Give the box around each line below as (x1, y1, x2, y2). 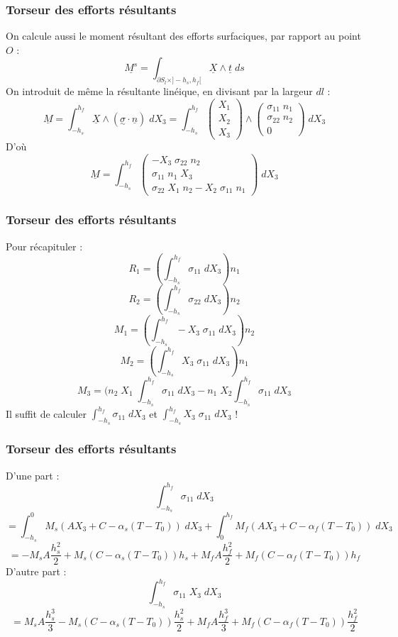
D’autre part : (6, 564, 67, 579)
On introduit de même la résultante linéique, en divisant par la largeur (6, 84, 313, 99)
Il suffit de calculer (6, 406, 87, 421)
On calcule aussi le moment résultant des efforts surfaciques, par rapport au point (6, 28, 361, 43)
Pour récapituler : (6, 238, 83, 253)
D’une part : (6, 467, 60, 482)
